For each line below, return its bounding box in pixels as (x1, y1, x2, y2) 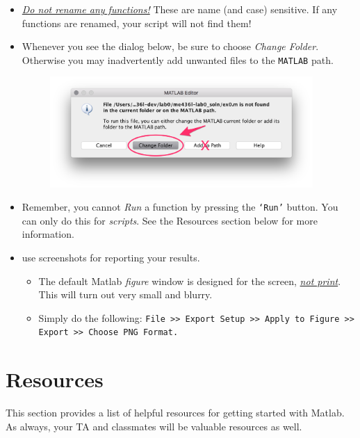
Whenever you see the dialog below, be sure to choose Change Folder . (22, 39, 319, 54)
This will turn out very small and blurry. (38, 287, 213, 302)
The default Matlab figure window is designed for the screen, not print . (38, 273, 341, 288)
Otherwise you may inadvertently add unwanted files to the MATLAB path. (22, 52, 334, 67)
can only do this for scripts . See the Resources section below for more (22, 213, 318, 227)
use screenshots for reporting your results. (22, 250, 200, 264)
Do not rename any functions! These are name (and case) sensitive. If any (22, 2, 338, 16)
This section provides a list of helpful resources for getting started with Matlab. (6, 405, 345, 420)
